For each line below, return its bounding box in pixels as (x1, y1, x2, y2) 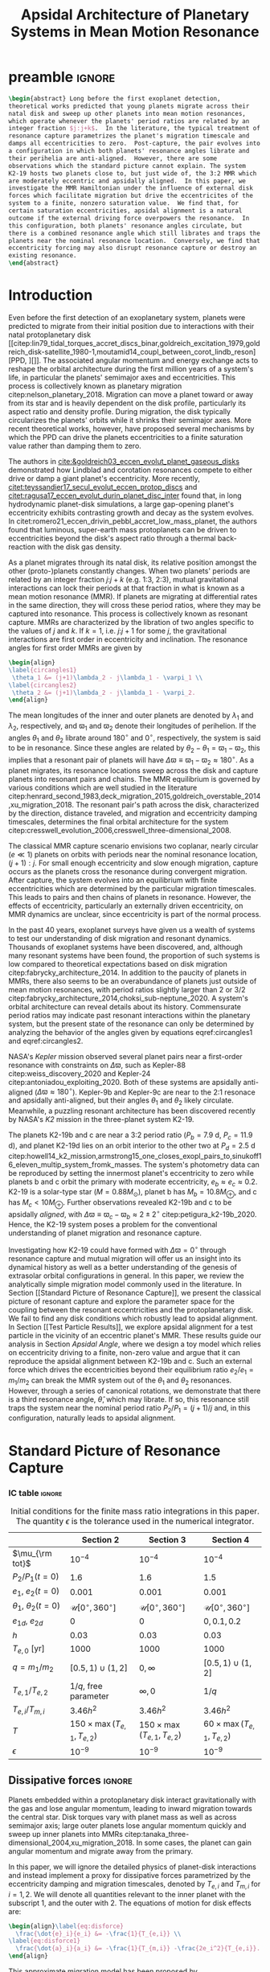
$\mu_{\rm (12, 1547, 52, 1559)
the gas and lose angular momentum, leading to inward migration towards (8, 1803, 253, 1813)
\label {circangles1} (8, 666, 78, 674)
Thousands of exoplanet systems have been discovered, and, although (8, 942, 243, 951)
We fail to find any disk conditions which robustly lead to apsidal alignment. (8, 1313, 258, 1324)
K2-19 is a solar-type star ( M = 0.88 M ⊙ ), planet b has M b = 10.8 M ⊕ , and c (8, 1187, 257, 1199)
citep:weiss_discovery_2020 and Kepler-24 (8, 1068, 151, 1078)
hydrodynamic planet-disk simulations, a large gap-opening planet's (8, 499, 235, 508)
